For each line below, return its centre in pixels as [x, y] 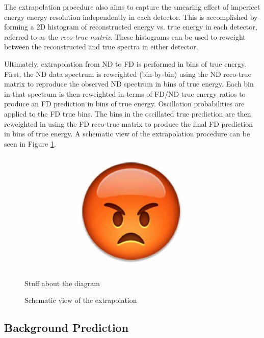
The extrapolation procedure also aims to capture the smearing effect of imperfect [132, 7]
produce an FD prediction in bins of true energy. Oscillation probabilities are [124, 104]
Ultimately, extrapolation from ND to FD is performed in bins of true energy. [125, 63]
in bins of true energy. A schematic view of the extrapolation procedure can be [127, 134]
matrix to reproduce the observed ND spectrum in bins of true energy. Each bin [129, 84]
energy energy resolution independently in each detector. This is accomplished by [131, 17]
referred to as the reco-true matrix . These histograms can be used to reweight [125, 36]
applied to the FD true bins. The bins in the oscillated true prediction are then [128, 113]
